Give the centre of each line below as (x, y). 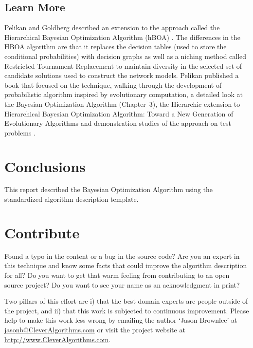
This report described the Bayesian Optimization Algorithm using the (109, 189)
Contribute (42, 232)
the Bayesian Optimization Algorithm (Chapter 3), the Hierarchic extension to (122, 104)
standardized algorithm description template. (72, 199)
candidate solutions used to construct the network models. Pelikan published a (122, 75)
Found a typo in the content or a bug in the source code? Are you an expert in (122, 256)
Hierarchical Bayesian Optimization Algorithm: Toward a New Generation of (119, 113)
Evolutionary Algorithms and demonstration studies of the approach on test (118, 123)
